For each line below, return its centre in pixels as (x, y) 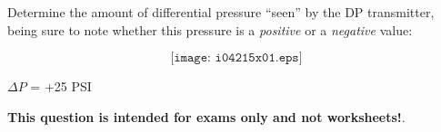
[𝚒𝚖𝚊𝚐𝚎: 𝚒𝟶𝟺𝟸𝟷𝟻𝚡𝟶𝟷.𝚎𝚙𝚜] (236, 58)
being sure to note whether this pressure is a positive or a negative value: (210, 29)
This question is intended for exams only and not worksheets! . (206, 116)
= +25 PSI (61, 86)
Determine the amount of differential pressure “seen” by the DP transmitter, (221, 12)
